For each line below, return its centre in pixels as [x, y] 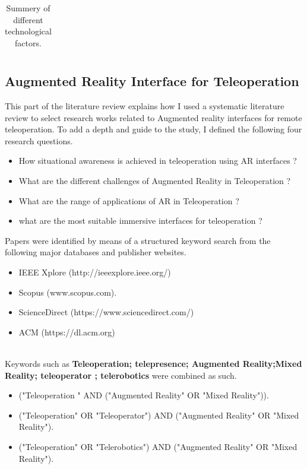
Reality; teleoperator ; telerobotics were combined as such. [121, 375]
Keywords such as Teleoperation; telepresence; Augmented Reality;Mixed [153, 363]
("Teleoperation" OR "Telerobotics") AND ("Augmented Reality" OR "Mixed [158, 446]
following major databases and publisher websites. [96, 252]
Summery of [28, 8]
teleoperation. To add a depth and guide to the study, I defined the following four [153, 129]
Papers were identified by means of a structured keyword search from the [138, 240]
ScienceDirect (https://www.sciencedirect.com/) [106, 312]
